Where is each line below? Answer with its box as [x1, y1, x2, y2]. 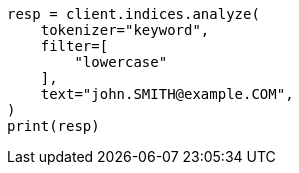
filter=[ [40, 38, 109, 54]
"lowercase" [74, 54, 168, 70]
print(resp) [7, 118, 100, 134]
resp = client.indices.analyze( [7, 6, 260, 22]
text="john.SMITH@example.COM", [40, 86, 294, 102]
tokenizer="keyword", [40, 22, 210, 38]
